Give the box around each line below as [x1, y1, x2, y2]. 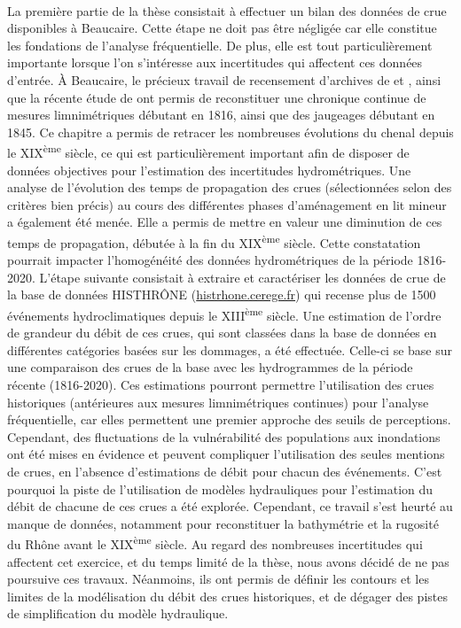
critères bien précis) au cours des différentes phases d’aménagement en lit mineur [7, 195, 447, 213]
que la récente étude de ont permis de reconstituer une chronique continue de [7, 88, 426, 106]
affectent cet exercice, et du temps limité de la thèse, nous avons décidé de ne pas [7, 552, 449, 570]
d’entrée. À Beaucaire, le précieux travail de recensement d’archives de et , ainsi [7, 70, 441, 89]
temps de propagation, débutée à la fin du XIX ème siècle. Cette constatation [7, 230, 421, 252]
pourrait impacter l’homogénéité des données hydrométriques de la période [7, 251, 413, 269]
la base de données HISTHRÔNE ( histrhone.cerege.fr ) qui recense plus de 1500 [7, 285, 436, 304]
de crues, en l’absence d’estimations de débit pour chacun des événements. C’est [7, 462, 442, 480]
